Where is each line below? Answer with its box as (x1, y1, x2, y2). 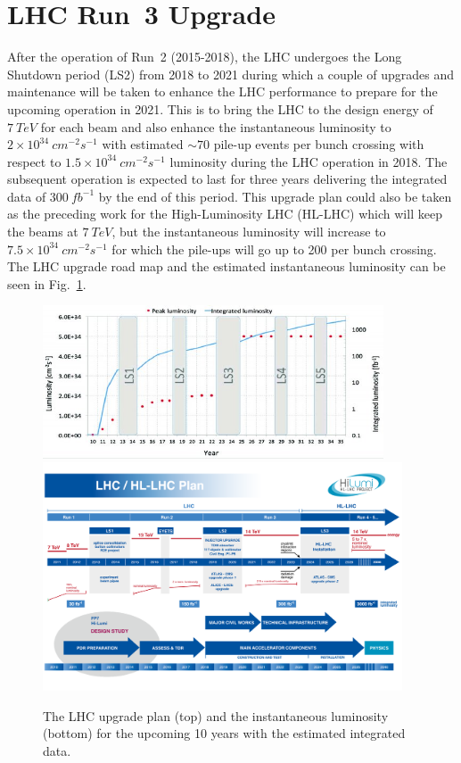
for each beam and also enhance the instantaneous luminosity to (40, 117, 391, 136)
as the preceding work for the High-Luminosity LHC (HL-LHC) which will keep (7, 204, 442, 223)
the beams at (7, 222, 78, 241)
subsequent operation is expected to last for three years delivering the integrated (7, 170, 448, 188)
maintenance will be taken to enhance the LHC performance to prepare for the (7, 82, 438, 101)
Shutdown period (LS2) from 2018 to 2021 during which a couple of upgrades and (7, 64, 454, 83)
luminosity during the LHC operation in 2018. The (169, 152, 448, 170)
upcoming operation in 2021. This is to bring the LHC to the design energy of (7, 99, 433, 118)
